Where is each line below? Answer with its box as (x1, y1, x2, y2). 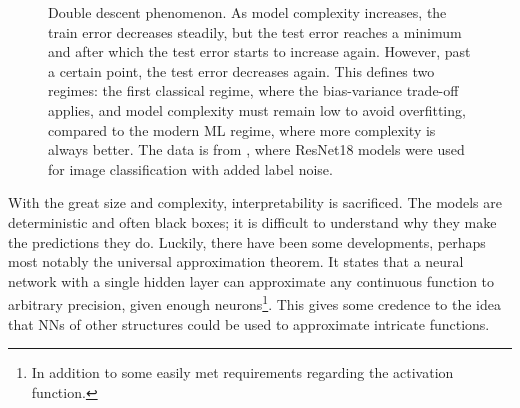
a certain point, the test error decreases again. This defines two (48, 60, 435, 81)
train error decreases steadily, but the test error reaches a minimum (48, 21, 462, 42)
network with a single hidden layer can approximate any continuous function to (8, 270, 495, 291)
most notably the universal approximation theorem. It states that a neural (8, 251, 464, 272)
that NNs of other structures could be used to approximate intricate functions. (8, 313, 490, 334)
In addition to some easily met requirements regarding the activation (31, 362, 454, 383)
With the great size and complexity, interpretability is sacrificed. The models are (8, 192, 502, 213)
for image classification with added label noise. (48, 158, 333, 179)
